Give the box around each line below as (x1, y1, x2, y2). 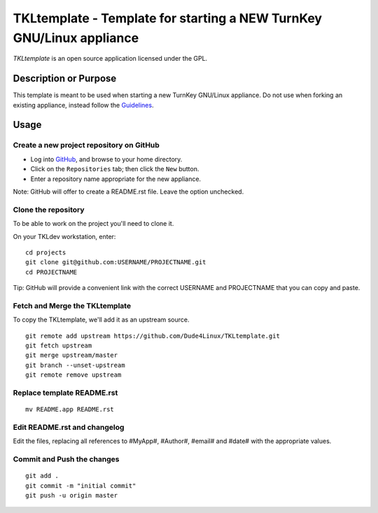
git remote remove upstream (25, 371, 122, 379)
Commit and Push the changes (13, 454, 120, 464)
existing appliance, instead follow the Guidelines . (13, 101, 154, 109)
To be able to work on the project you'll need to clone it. (13, 219, 174, 228)
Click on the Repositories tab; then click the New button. (30, 165, 199, 173)
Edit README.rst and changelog (13, 422, 125, 432)
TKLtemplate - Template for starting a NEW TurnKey (13, 10, 322, 26)
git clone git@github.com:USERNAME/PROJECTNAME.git (25, 259, 206, 266)
